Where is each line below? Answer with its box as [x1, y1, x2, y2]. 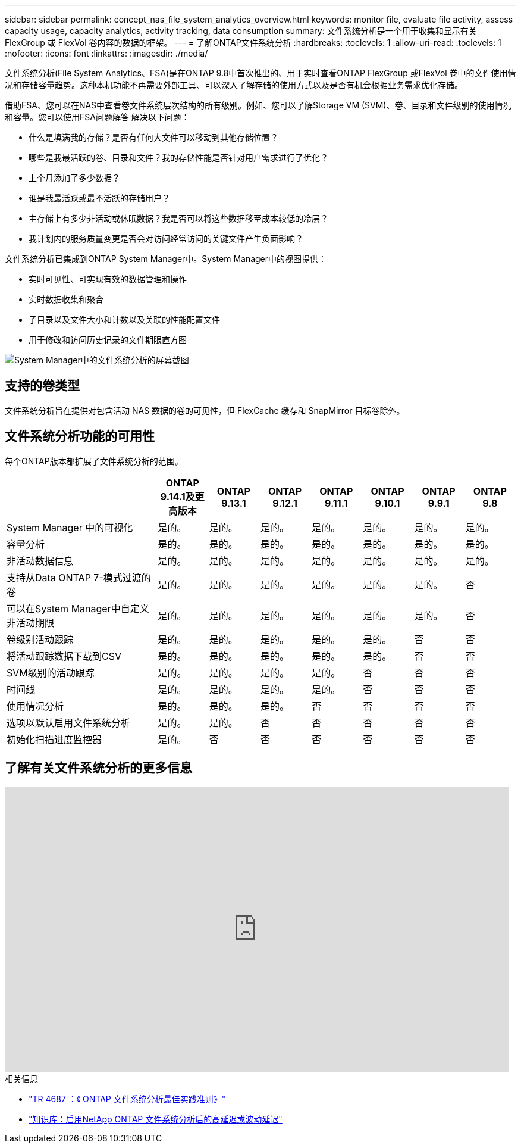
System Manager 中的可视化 [7, 521, 133, 534]
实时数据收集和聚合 [29, 294, 103, 304]
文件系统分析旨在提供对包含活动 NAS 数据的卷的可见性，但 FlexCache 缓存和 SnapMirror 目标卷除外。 [5, 405, 405, 416]
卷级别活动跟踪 [7, 633, 74, 645]
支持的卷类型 [5, 378, 80, 394]
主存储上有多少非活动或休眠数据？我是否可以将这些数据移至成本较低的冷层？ [29, 213, 328, 223]
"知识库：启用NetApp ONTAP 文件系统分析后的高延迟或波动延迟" [29, 1113, 283, 1124]
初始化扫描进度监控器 [7, 733, 102, 745]
